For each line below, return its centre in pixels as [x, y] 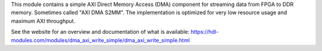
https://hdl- [205, 32]
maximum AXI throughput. [43, 21]
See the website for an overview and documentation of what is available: [100, 32]
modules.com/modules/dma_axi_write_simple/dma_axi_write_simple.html [100, 40]
